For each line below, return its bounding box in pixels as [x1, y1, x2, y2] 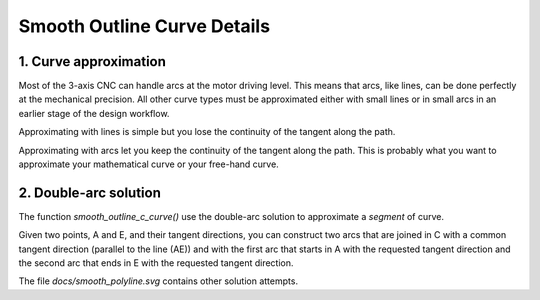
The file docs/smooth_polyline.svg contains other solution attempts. [18, 275, 299, 287]
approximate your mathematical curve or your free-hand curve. [18, 158, 279, 170]
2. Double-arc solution [18, 184, 162, 201]
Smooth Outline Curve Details [18, 15, 270, 37]
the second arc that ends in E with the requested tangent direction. [18, 257, 294, 269]
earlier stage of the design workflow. [18, 107, 170, 119]
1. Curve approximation [18, 53, 167, 70]
